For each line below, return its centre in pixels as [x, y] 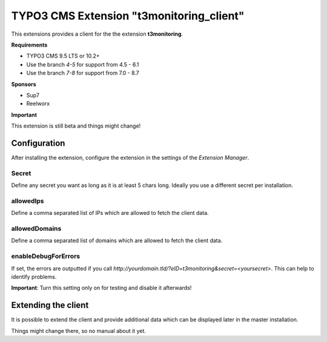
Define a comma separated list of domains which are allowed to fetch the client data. [117, 241]
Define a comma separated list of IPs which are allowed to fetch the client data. [110, 213]
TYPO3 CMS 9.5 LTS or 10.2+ [63, 56]
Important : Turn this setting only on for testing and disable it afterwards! [101, 288]
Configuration [38, 143]
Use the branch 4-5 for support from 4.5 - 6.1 [83, 64]
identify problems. [34, 277]
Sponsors [24, 84]
